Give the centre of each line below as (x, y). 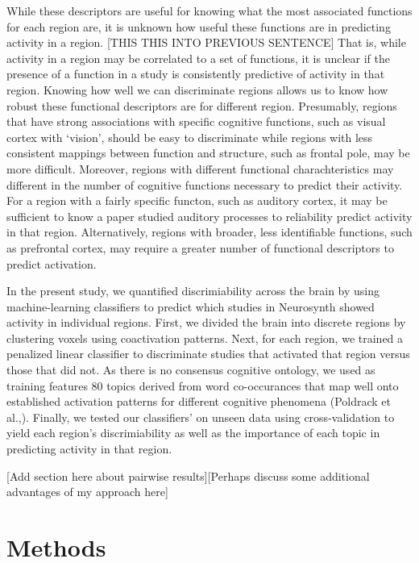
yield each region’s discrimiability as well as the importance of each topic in (193, 433)
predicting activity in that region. (89, 449)
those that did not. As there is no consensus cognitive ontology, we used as (191, 370)
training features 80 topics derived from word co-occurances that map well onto (203, 385)
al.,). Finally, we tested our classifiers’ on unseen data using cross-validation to (201, 417)
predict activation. (52, 263)
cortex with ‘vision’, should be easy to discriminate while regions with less (190, 137)
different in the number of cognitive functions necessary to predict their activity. (205, 184)
